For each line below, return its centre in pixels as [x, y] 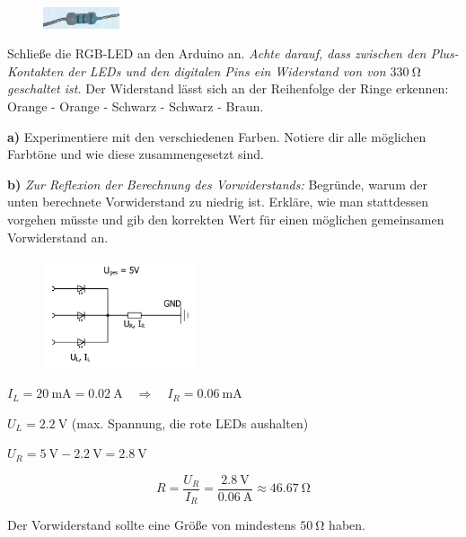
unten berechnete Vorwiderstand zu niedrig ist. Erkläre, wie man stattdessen [218, 202]
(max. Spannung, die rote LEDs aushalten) [190, 423]
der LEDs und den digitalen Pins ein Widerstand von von [227, 70]
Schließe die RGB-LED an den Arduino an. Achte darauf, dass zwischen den [217, 53]
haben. [347, 525]
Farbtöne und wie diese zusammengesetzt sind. [136, 154]
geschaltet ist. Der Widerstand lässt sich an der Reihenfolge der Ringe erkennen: [228, 88]
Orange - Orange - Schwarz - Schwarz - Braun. [136, 106]
